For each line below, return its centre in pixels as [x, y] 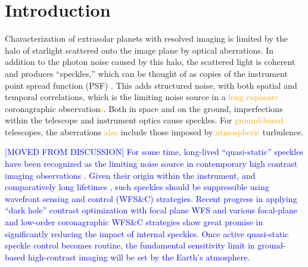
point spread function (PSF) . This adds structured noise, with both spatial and [151, 85]
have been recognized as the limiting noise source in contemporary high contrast [151, 164]
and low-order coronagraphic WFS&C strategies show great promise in [134, 222]
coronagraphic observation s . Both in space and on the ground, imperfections [144, 108]
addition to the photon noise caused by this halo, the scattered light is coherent [150, 62]
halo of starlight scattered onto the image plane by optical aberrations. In [139, 50]
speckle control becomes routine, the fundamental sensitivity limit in [130, 245]
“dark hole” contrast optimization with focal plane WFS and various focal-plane [151, 210]
